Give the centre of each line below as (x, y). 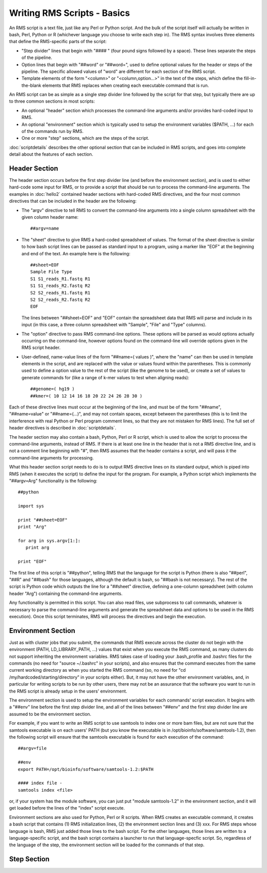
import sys (31, 506)
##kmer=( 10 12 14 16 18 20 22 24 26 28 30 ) (87, 396)
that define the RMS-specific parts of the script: (58, 42)
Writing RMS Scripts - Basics (70, 13)
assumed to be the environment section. (50, 714)
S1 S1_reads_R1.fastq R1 (60, 279)
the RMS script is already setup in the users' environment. (68, 691)
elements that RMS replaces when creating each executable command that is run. (126, 85)
